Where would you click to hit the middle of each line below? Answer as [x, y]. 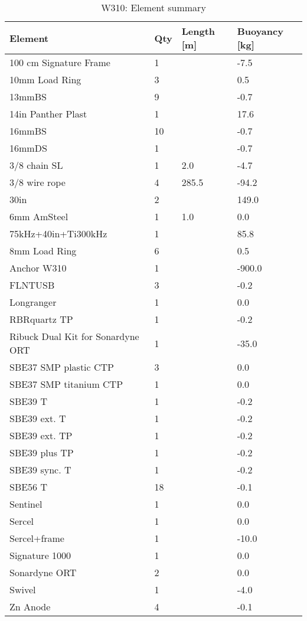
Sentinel [26, 504]
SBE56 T [29, 487]
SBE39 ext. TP [41, 435]
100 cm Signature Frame [60, 62]
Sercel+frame [37, 538]
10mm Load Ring [45, 79]
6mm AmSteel [39, 216]
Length [198, 31]
